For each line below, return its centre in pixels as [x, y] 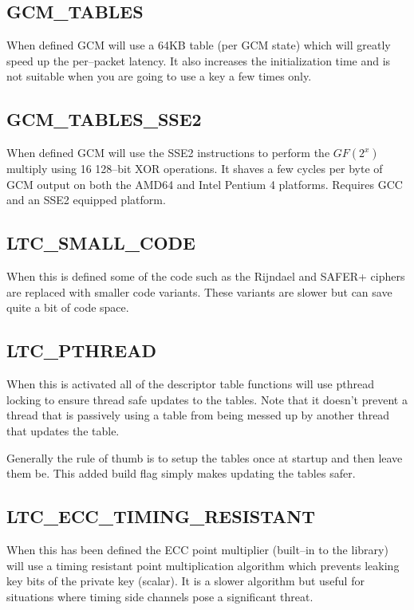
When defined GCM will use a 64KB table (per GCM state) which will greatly [199, 45]
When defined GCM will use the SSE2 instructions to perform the [168, 153]
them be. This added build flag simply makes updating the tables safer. [181, 473]
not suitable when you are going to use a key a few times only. [159, 76]
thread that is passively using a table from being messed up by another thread [198, 415]
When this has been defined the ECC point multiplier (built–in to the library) [197, 549]
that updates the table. [63, 430]
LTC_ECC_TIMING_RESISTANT [161, 516]
